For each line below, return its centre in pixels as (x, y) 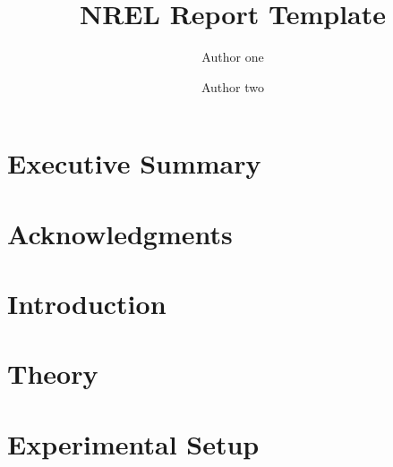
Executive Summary (134, 163)
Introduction (87, 304)
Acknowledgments (120, 233)
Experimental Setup (133, 443)
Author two (233, 86)
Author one (233, 57)
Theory (53, 374)
